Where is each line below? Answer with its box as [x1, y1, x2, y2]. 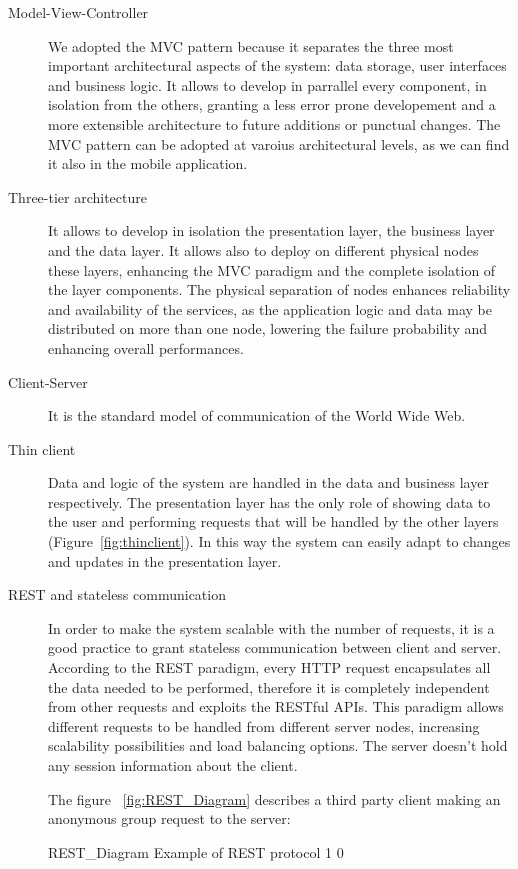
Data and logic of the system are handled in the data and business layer [48, 472, 489, 493]
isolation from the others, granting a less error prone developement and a [48, 94, 496, 115]
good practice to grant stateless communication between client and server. [48, 637, 502, 658]
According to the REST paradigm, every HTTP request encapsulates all [48, 657, 491, 678]
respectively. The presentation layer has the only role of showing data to [48, 491, 491, 512]
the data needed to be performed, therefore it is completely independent [48, 676, 490, 697]
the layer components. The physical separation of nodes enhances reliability [48, 279, 511, 300]
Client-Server [8, 371, 88, 392]
